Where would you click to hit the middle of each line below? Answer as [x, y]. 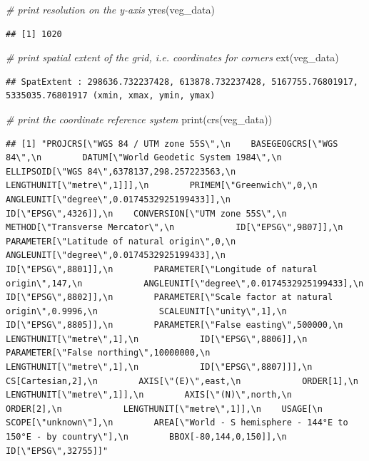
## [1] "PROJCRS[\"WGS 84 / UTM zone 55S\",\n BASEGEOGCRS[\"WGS [172, 144]
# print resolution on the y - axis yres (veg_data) [110, 9]
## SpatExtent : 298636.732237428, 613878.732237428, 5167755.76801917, [182, 82]
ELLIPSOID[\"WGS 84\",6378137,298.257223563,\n [121, 171]
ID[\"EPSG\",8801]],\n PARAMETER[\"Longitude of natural [162, 269]
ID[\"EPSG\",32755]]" [57, 451]
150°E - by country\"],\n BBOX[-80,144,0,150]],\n [146, 437]
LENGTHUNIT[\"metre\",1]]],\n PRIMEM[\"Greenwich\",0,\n [162, 186]
